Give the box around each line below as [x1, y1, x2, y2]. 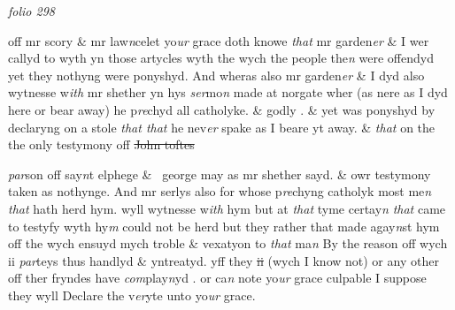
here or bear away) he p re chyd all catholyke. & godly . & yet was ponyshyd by [8, 100, 436, 118]
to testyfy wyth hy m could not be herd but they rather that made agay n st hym [8, 216, 440, 235]
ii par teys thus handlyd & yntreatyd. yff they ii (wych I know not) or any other [8, 251, 439, 269]
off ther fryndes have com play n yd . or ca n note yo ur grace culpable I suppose [8, 268, 427, 287]
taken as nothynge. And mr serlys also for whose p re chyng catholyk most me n [8, 182, 432, 200]
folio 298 [8, 2, 55, 19]
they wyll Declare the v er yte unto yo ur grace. [8, 285, 256, 304]
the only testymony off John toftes [8, 135, 195, 154]
